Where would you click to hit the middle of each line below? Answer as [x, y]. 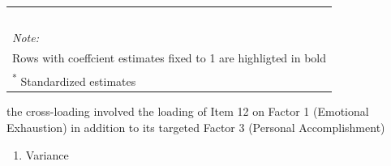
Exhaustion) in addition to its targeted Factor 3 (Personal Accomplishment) [196, 128]
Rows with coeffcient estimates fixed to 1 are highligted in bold [169, 57]
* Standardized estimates [74, 79]
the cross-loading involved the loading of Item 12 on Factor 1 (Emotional [188, 111]
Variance [47, 154]
